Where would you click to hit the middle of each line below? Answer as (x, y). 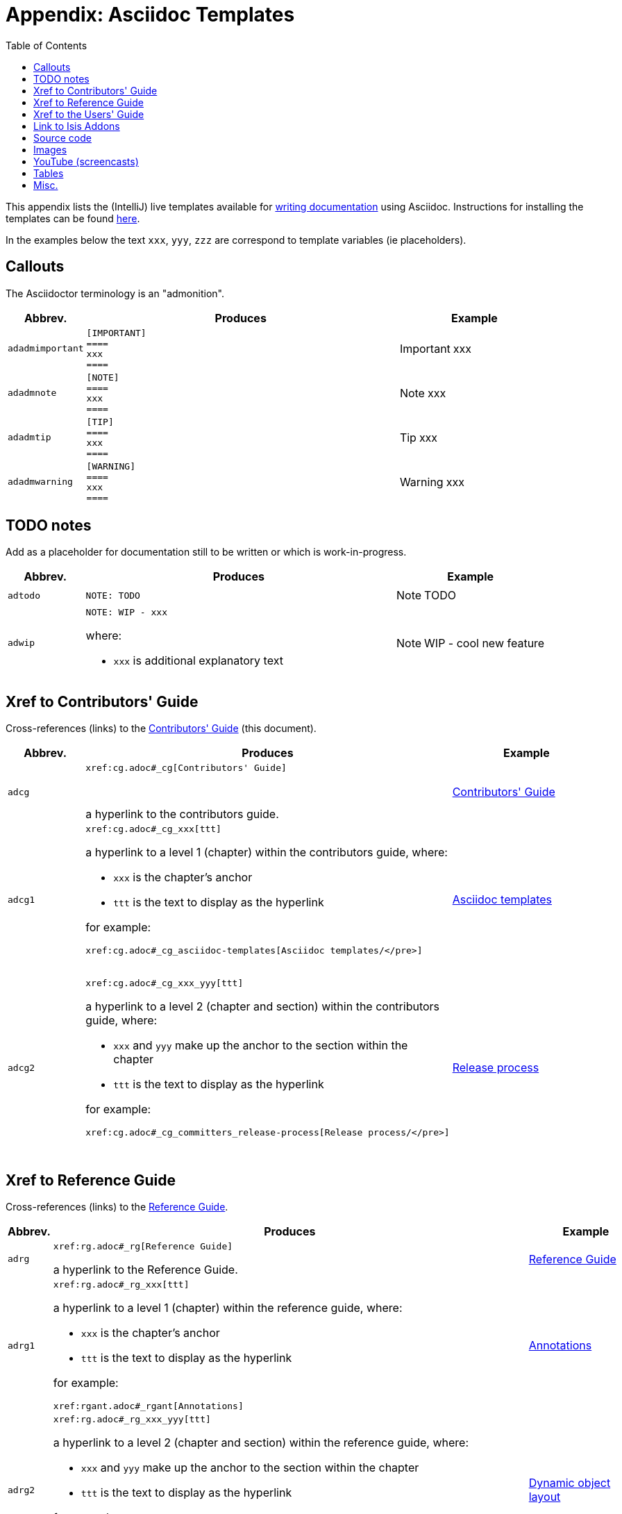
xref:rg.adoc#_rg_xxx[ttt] (121, 1285)
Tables (49, 173)
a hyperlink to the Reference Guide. (145, 1270)
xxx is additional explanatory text (198, 661)
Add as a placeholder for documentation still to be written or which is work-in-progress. (206, 552)
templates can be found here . (73, 218)
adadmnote (32, 393)
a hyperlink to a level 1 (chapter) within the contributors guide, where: (267, 852)
